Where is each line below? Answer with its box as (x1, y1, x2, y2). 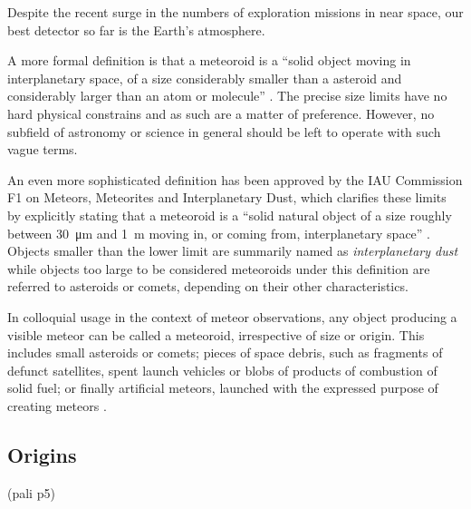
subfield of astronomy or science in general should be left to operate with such (7, 122, 441, 141)
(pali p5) (7, 483, 55, 502)
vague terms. (7, 140, 78, 159)
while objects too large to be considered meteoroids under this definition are (7, 259, 430, 278)
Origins (7, 440, 77, 468)
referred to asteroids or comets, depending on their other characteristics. (7, 277, 409, 296)
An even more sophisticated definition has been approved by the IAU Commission (7, 170, 463, 189)
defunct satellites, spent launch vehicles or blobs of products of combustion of (7, 360, 437, 379)
